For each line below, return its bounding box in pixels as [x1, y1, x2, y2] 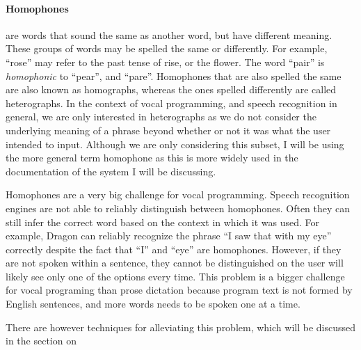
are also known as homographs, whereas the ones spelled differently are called [6, 82, 337, 97]
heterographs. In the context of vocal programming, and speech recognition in [6, 95, 337, 110]
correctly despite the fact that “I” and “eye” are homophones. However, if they [6, 241, 342, 256]
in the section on [6, 333, 77, 348]
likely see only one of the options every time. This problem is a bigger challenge [6, 269, 345, 283]
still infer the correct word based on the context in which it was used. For [6, 214, 320, 229]
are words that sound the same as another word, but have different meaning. [6, 27, 332, 42]
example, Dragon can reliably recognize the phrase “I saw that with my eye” [6, 228, 332, 243]
